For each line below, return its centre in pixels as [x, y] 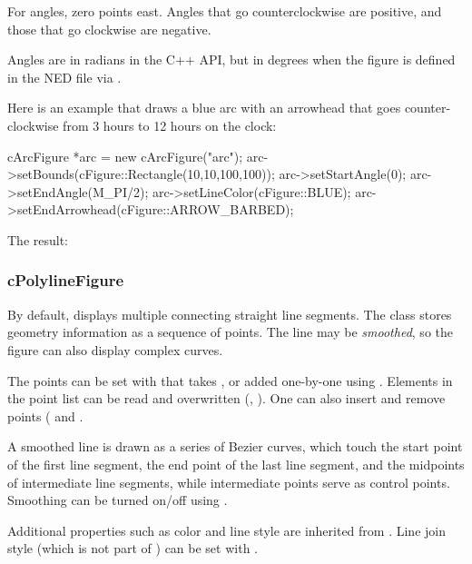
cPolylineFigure [66, 280]
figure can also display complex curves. [115, 349]
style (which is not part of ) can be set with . [133, 548]
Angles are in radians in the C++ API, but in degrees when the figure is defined [231, 59]
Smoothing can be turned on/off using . [118, 500]
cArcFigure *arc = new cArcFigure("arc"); [125, 156]
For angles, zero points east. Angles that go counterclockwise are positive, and [225, 11]
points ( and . [45, 416]
